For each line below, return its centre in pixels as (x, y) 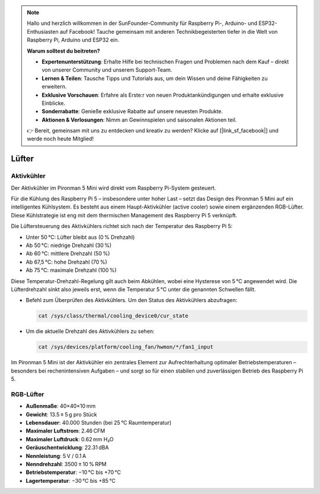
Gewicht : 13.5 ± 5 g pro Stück (61, 414)
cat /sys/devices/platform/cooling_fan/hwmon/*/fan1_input (126, 347)
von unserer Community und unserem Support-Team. (107, 70)
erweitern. (54, 86)
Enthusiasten (43, 31)
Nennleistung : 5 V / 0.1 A (56, 455)
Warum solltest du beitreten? (63, 51)
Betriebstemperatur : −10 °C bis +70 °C (73, 472)
